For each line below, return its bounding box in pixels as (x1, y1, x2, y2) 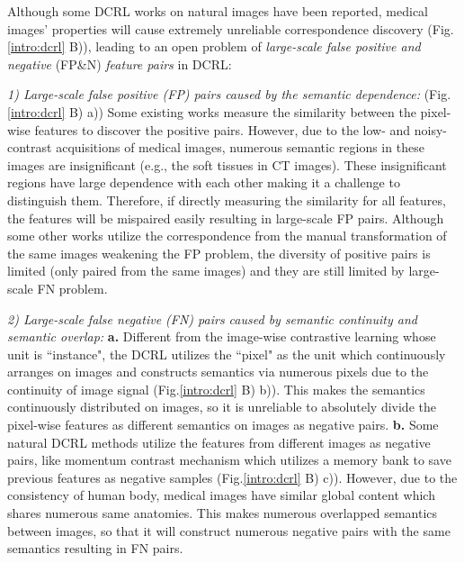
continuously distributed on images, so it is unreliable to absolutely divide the (7, 397, 436, 416)
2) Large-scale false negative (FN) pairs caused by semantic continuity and (7, 309, 417, 328)
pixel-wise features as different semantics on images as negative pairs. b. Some (7, 415, 439, 434)
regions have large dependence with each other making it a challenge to (7, 173, 400, 192)
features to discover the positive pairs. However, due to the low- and (34, 120, 411, 139)
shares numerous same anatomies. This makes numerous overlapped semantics (7, 504, 438, 522)
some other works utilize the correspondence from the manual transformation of (7, 226, 447, 245)
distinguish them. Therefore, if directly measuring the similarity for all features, (7, 190, 446, 209)
